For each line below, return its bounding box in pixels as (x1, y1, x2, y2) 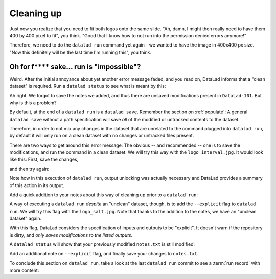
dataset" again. (9, 215, 42, 222)
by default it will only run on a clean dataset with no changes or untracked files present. (9, 133, 194, 139)
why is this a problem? (9, 100, 57, 106)
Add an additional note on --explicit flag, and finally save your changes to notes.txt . (9, 250, 199, 257)
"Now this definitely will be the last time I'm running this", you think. (9, 49, 152, 55)
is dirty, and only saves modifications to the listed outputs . (9, 232, 133, 238)
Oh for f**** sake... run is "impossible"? (9, 62, 141, 71)
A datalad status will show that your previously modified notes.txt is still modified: (9, 241, 195, 247)
